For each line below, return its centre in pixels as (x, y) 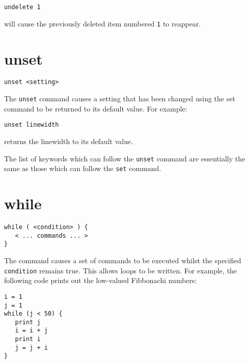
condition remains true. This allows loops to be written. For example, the (121, 270)
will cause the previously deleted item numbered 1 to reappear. (103, 23)
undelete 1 (22, 7)
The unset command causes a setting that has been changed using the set (120, 99)
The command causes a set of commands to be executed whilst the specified (123, 260)
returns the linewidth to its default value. (69, 141)
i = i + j (31, 331)
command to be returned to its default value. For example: (96, 108)
